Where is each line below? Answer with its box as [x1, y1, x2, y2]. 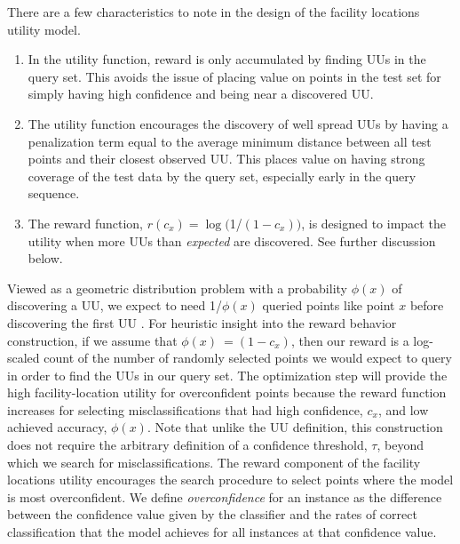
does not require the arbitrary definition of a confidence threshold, [7, 436, 368, 454]
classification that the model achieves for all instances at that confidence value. [7, 523, 437, 541]
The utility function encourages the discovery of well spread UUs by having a [28, 114, 448, 132]
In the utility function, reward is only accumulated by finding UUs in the [28, 50, 426, 68]
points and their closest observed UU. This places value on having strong [28, 149, 425, 168]
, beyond [377, 436, 424, 454]
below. [28, 249, 63, 268]
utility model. [7, 20, 81, 38]
